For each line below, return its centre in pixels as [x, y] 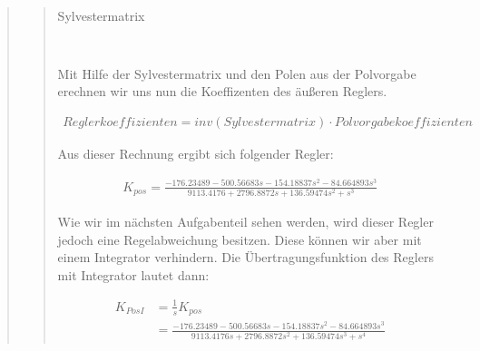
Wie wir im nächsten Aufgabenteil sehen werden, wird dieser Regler [245, 221]
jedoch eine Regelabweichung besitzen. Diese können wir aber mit [240, 239]
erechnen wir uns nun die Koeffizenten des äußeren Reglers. [222, 91]
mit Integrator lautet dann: [133, 274]
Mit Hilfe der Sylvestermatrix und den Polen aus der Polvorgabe [237, 73]
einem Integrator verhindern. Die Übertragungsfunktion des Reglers [245, 257]
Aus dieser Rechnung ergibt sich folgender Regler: [196, 153]
